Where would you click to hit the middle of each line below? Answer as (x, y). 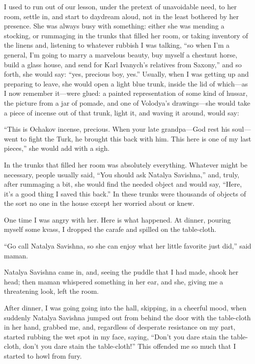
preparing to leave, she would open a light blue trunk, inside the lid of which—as (126, 83)
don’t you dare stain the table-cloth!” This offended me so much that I (129, 346)
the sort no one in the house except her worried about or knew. (99, 203)
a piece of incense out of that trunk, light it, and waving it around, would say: (122, 112)
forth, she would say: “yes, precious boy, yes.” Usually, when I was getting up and (127, 74)
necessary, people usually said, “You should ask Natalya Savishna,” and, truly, (122, 174)
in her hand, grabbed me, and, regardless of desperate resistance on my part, (120, 327)
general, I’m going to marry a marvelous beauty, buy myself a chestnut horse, (121, 54)
